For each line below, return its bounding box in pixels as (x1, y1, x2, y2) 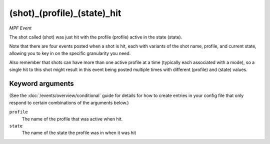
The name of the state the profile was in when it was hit (21, 130, 136, 136)
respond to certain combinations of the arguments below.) (9, 99, 129, 105)
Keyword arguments (9, 79, 74, 88)
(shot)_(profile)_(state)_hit (9, 7, 121, 18)
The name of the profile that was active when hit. (21, 115, 123, 122)
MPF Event (9, 25, 32, 31)
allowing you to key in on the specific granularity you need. (9, 50, 131, 56)
